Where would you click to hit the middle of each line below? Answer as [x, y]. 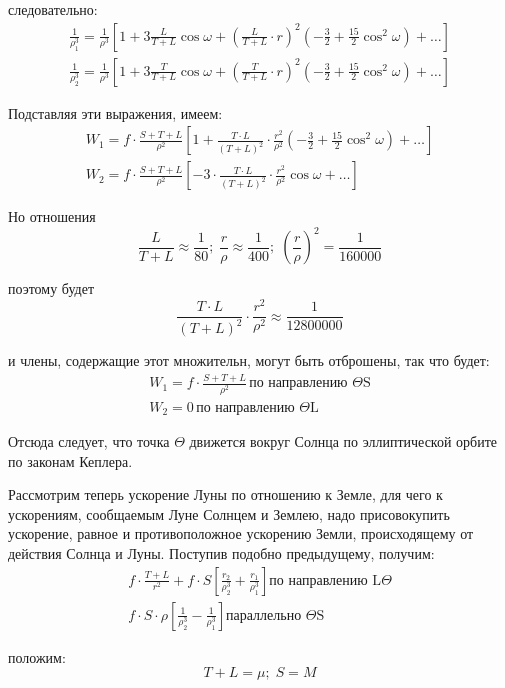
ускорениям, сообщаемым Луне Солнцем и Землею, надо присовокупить [229, 513]
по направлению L [325, 580]
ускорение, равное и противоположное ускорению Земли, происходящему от [241, 533]
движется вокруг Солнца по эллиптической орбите [343, 441]
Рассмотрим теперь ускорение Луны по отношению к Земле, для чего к [225, 494]
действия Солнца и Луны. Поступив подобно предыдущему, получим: [221, 553]
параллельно [264, 615]
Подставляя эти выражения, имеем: [115, 112]
